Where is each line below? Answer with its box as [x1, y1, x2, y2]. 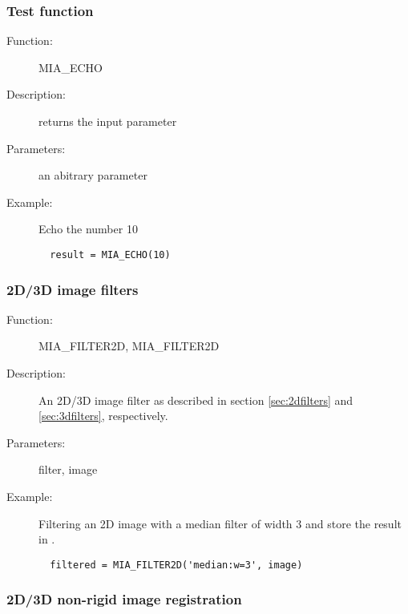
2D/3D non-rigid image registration [6, 589, 242, 609]
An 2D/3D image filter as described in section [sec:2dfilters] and [38, 391, 353, 408]
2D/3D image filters [6, 279, 139, 299]
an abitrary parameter [38, 167, 147, 184]
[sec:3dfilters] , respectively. [38, 407, 168, 424]
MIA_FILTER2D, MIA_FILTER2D [38, 337, 220, 354]
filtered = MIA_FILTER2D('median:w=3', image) [50, 559, 303, 571]
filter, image [38, 461, 98, 478]
